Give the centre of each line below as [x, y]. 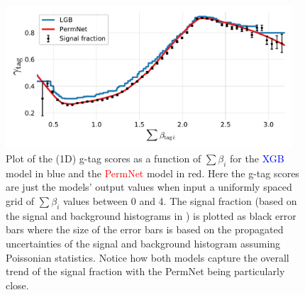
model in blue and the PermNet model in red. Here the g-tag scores [152, 173]
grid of [20, 200]
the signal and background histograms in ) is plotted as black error [151, 215]
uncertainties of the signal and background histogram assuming [143, 243]
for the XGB [257, 158]
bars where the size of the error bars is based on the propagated [145, 229]
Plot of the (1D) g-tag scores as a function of [104, 158]
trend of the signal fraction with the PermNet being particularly [145, 271]
